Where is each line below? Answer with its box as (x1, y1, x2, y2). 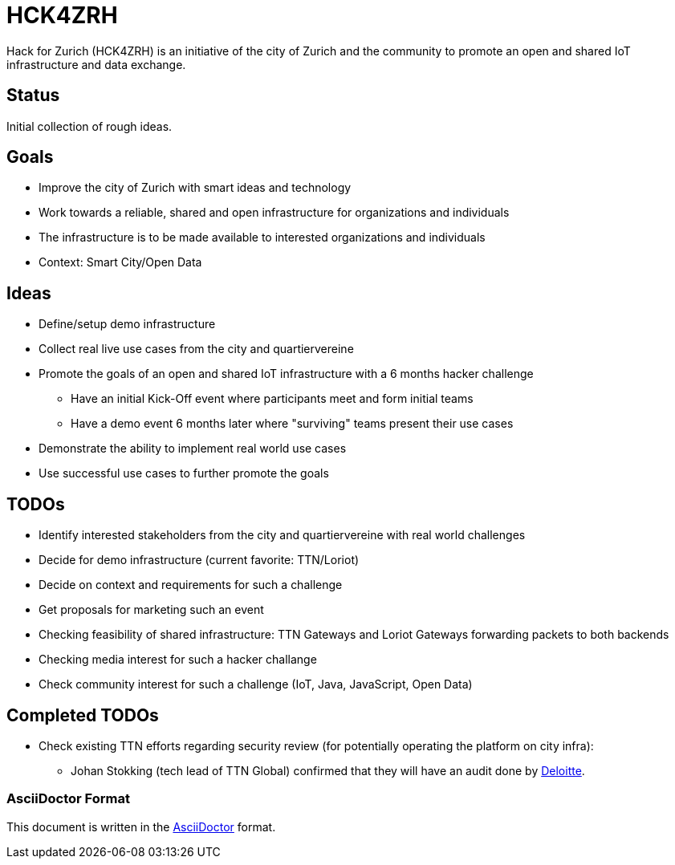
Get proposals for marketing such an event (39, 603, 264, 617)
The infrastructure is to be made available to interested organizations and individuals (39, 230, 486, 245)
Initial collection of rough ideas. (6, 119, 173, 133)
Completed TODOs (6, 705, 159, 725)
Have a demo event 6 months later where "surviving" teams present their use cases (71, 416, 514, 431)
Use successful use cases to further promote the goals (39, 466, 329, 481)
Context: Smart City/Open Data (39, 255, 202, 270)
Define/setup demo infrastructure (39, 317, 216, 331)
